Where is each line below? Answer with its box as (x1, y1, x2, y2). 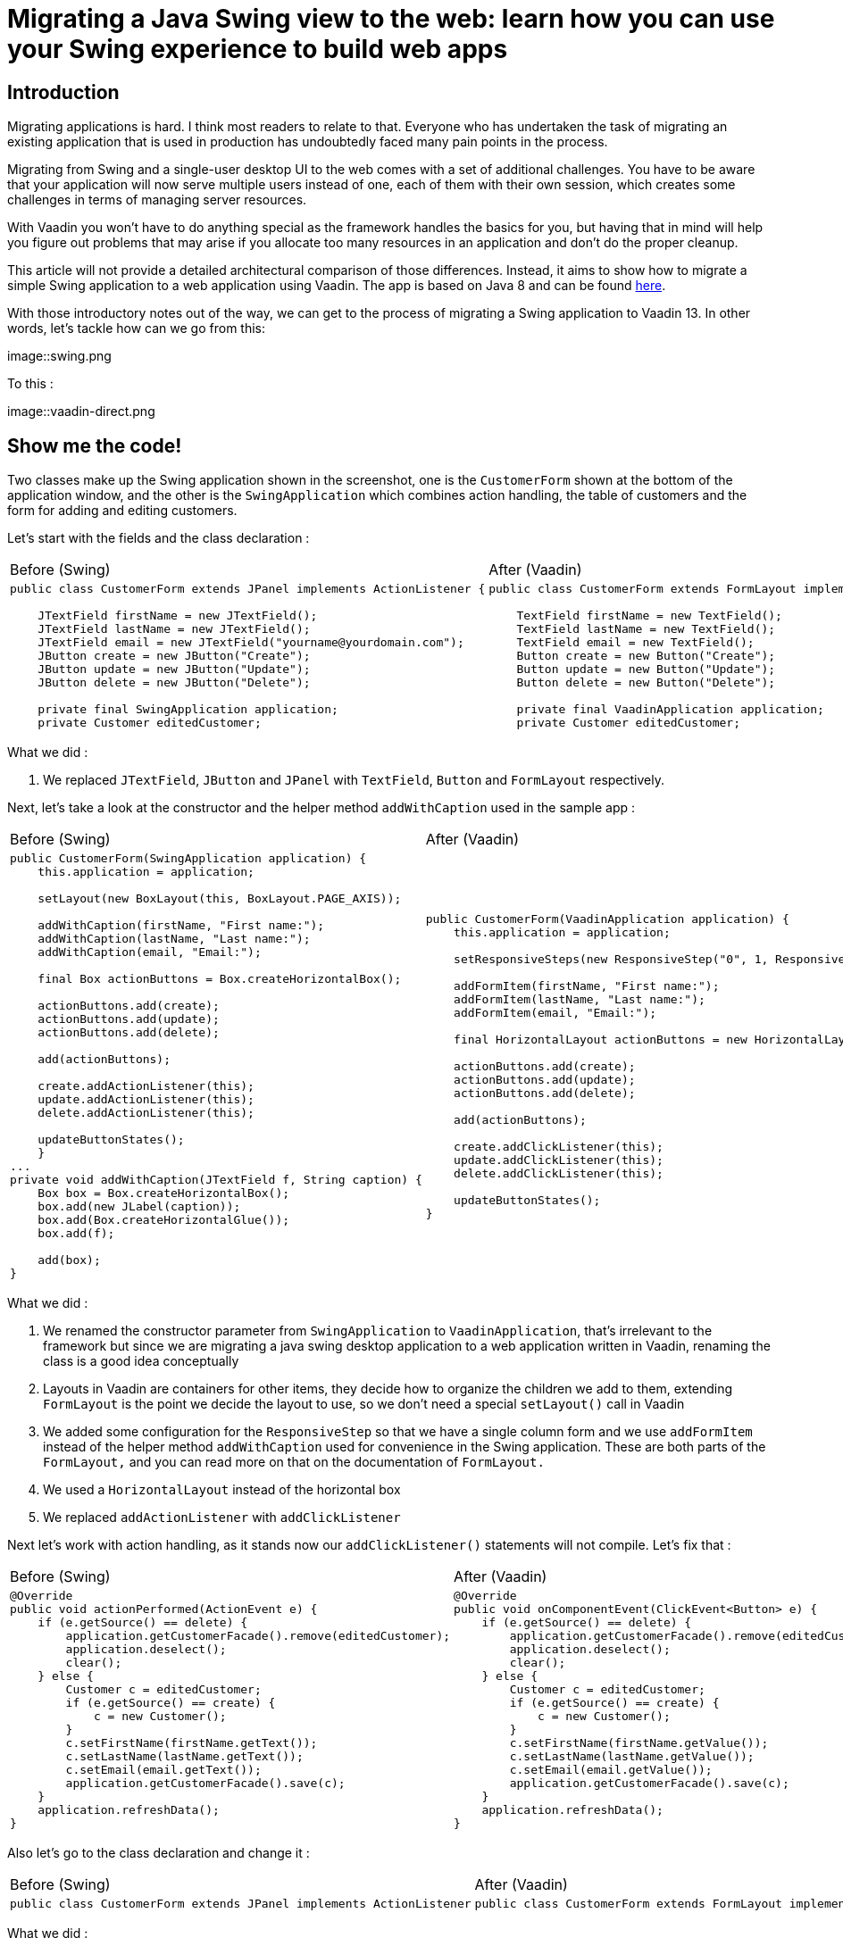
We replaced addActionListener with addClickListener (43, 1509, 401, 1526)
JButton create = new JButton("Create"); (38, 649, 311, 663)
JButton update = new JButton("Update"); (38, 662, 311, 677)
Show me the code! (7, 434, 182, 457)
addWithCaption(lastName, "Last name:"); (38, 932, 311, 946)
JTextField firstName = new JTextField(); (38, 609, 318, 623)
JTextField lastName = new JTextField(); (38, 622, 311, 636)
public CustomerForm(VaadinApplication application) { (425, 911, 789, 926)
